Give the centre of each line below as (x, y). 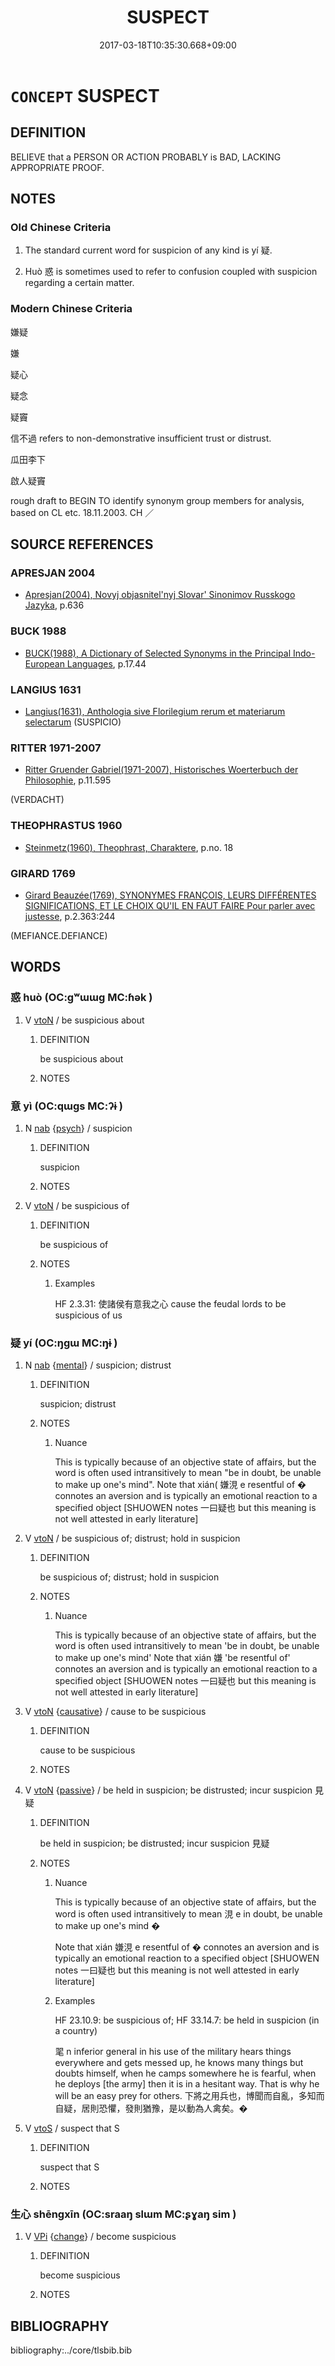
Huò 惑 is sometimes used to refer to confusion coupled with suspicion (171, 272)
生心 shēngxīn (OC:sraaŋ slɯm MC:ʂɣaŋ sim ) (123, 2214)
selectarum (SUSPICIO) (73, 722)
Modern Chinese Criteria (71, 309)
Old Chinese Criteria (61, 228)
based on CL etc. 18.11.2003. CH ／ (82, 512)
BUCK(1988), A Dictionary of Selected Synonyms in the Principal (158, 653)
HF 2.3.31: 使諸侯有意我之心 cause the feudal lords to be (170, 1303)
